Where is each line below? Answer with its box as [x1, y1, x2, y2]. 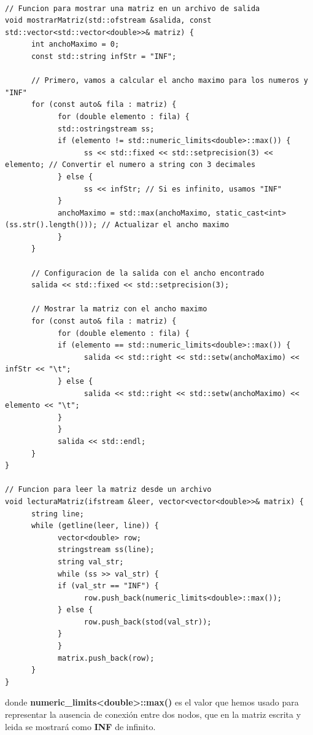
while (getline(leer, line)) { [31, 521, 159, 531]
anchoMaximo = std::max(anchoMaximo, [57, 208, 212, 217]
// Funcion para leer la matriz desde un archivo [5, 485, 212, 494]
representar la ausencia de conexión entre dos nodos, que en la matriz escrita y [5, 708, 301, 721]
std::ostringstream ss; [57, 124, 155, 133]
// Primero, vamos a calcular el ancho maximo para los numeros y [31, 76, 308, 85]
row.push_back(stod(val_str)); [83, 617, 212, 626]
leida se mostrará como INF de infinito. [5, 720, 156, 733]
